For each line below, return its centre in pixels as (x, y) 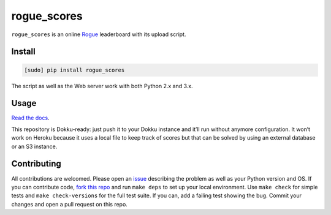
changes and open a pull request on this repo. (70, 204)
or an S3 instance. (34, 146)
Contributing (36, 164)
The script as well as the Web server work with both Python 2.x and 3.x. (102, 86)
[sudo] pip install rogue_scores (74, 70)
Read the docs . (30, 118)
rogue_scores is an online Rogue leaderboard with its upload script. (99, 34)
